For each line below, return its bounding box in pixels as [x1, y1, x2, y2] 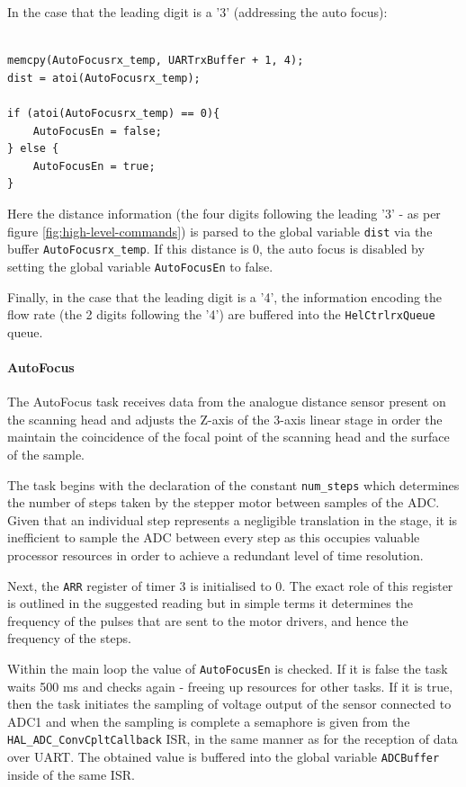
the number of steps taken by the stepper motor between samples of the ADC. [7, 493, 440, 512]
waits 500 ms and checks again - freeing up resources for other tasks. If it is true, [7, 676, 453, 695]
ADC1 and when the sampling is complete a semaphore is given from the [7, 711, 410, 730]
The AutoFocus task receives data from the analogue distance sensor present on [7, 392, 446, 411]
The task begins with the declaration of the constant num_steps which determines [7, 475, 460, 494]
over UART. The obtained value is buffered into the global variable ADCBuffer [7, 747, 440, 766]
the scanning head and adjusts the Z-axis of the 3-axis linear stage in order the [7, 409, 443, 428]
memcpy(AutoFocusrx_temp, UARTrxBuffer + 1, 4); [7, 54, 304, 67]
